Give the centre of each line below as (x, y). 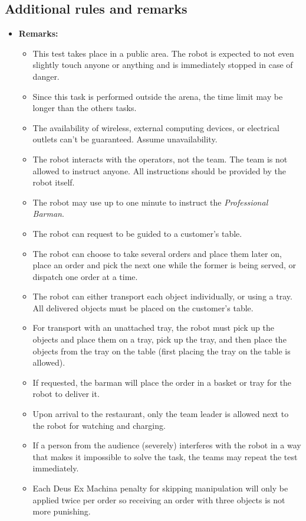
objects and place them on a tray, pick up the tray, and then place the (159, 339)
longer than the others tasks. (85, 108)
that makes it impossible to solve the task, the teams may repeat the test (165, 456)
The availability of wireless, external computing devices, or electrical (156, 127)
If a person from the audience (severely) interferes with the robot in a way (167, 445)
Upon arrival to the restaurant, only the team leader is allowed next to (161, 414)
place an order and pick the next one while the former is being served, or (164, 265)
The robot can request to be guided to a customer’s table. (137, 233)
